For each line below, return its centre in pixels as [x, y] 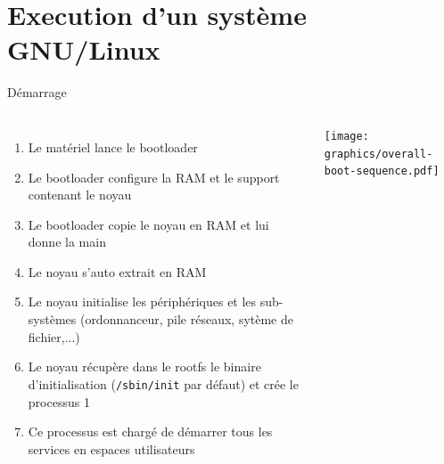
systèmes [52, 319]
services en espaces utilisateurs [111, 448]
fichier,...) [54, 336]
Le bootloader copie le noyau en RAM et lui [148, 224]
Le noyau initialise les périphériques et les [142, 301]
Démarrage [37, 92]
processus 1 [59, 401]
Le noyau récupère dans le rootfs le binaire [144, 366]
